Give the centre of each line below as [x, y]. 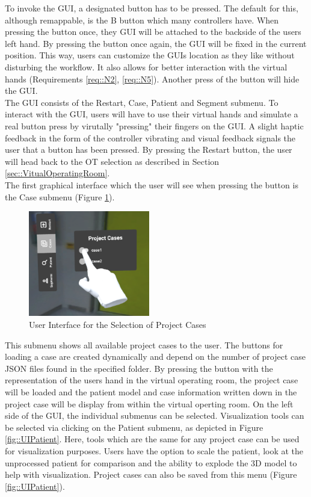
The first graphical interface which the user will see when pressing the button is [152, 184]
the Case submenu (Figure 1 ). [60, 196]
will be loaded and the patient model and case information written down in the [151, 391]
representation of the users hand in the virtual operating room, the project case [152, 380]
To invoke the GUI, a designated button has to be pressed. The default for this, [152, 8]
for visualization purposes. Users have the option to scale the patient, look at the [154, 450]
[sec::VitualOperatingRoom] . [57, 173]
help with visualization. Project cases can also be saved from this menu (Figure [151, 474]
